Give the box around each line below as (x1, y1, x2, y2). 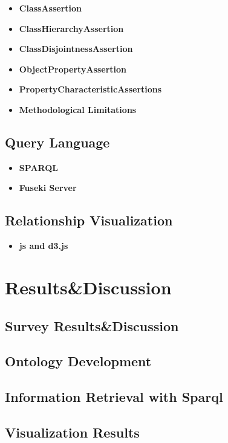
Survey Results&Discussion (5, 316, 179, 335)
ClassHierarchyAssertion (19, 22, 124, 34)
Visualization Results (5, 422, 140, 441)
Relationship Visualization (5, 211, 173, 230)
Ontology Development (5, 352, 152, 370)
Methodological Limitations (19, 103, 137, 115)
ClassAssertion (19, 2, 82, 14)
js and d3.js (19, 239, 68, 252)
